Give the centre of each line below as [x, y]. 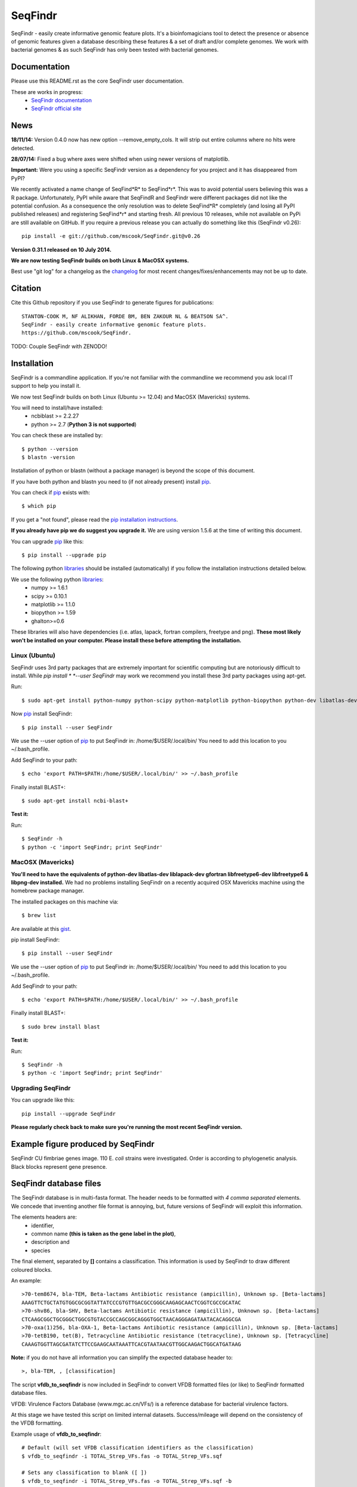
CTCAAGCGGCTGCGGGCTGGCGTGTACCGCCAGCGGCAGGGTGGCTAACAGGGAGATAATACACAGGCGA [131, 1319]
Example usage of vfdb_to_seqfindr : [56, 1434]
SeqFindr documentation [62, 101]
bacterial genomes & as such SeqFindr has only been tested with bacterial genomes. [115, 50]
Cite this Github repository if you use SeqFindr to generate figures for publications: [112, 303]
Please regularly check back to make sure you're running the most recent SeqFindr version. [127, 1127]
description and [50, 1242]
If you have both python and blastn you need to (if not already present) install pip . [111, 481]
